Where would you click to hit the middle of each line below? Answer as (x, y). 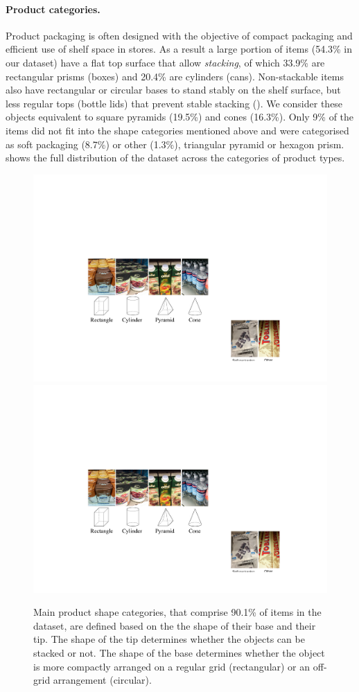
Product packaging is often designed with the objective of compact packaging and (179, 35)
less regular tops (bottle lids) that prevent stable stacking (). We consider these (174, 103)
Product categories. (53, 9)
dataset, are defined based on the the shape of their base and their (175, 625)
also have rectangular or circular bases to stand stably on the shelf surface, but (173, 90)
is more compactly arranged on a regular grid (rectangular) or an (172, 666)
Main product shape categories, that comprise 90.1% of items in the (177, 612)
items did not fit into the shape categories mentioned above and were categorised (177, 130)
